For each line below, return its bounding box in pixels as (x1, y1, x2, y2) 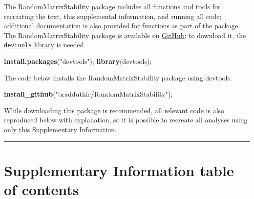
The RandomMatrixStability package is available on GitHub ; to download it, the (4, 30, 246, 40)
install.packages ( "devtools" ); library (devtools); (4, 56, 152, 66)
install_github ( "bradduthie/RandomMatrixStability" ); (4, 89, 173, 99)
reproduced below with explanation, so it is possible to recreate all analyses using (4, 115, 248, 125)
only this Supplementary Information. (4, 124, 117, 134)
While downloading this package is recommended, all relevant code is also (4, 105, 225, 115)
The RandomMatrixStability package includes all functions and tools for (4, 1, 221, 11)
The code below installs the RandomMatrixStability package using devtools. (4, 72, 232, 82)
